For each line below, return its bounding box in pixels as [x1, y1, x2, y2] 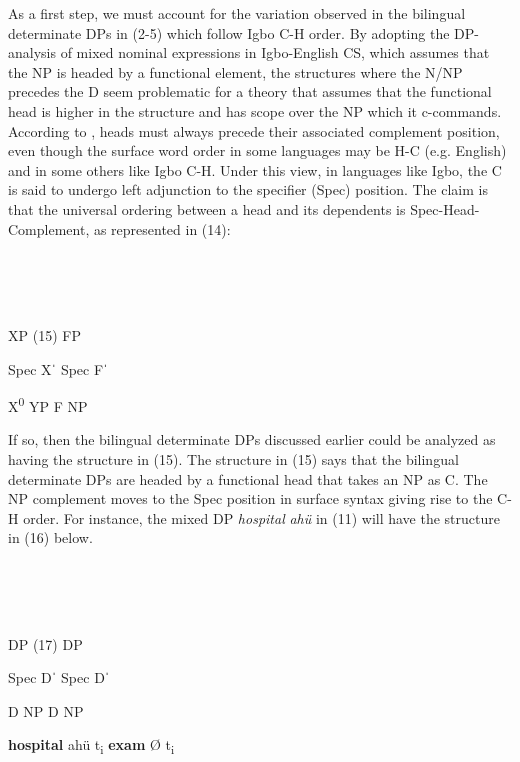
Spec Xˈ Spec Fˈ [8, 358, 108, 379]
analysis [8, 42, 56, 63]
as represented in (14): [93, 218, 231, 239]
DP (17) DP [8, 633, 83, 654]
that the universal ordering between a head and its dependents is [8, 198, 406, 219]
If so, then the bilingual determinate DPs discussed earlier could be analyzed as [8, 429, 496, 450]
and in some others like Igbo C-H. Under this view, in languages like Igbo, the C [8, 159, 502, 180]
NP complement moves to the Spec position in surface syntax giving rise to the [8, 488, 493, 509]
